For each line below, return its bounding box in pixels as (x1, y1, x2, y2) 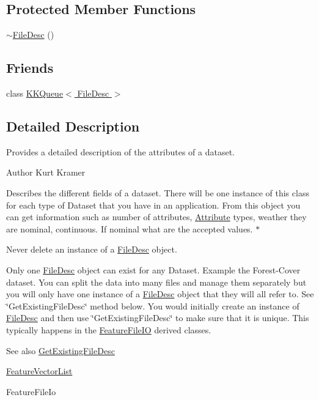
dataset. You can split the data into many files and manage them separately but (6, 275, 307, 288)
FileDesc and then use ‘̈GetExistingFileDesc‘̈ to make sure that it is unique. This (6, 311, 309, 324)
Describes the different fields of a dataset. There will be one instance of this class (6, 186, 309, 199)
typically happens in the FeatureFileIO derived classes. (6, 323, 211, 336)
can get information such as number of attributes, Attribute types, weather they (6, 210, 307, 223)
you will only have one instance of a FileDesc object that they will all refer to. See (6, 287, 314, 300)
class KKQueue (6, 87, 64, 99)
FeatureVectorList (6, 365, 73, 377)
